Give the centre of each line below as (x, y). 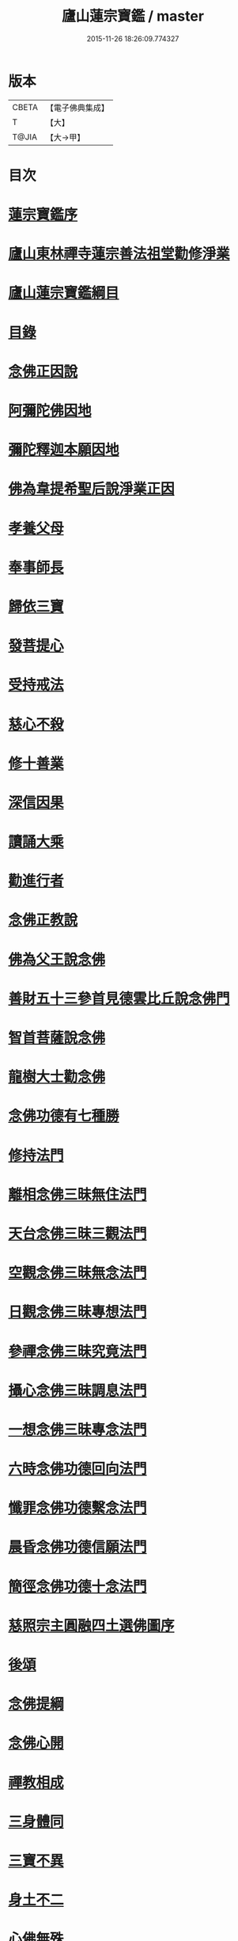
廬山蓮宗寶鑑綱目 (64, 293)
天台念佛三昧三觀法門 (78, 1233)
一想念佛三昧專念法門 (78, 1429)
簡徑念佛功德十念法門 (78, 1587)
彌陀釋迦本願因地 (64, 450)
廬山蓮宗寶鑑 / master (133, 16)
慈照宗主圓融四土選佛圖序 (92, 1625)
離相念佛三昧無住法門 (78, 1195)
